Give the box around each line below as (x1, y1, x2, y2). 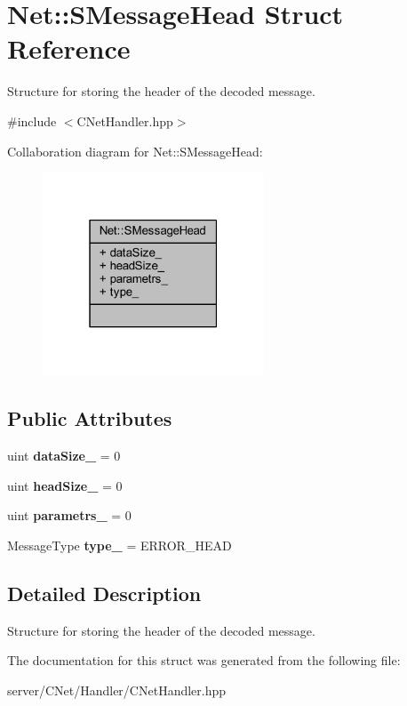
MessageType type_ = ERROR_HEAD (7, 535, 232, 554)
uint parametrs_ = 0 (7, 506, 132, 525)
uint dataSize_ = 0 (7, 446, 121, 465)
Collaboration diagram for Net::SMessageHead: (7, 141, 263, 160)
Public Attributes (7, 405, 172, 432)
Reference (7, 30, 131, 67)
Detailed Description (7, 579, 202, 606)
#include (7, 111, 57, 130)
